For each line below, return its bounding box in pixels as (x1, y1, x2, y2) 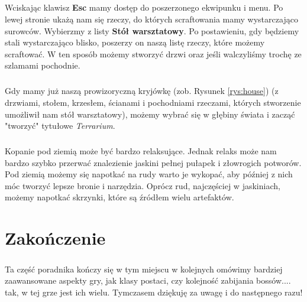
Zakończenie (5, 226, 106, 250)
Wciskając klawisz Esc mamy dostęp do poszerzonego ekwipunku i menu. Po (5, 1, 283, 14)
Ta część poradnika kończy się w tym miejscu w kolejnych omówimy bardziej (5, 262, 283, 275)
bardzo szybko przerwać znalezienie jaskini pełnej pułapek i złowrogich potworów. (5, 156, 302, 168)
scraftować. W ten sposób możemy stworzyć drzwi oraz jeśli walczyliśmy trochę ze (5, 47, 302, 60)
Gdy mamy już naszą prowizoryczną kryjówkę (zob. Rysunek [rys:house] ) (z (5, 85, 279, 97)
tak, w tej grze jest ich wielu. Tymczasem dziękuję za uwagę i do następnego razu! (5, 285, 303, 298)
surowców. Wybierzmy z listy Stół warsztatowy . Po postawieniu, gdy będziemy (5, 24, 299, 37)
